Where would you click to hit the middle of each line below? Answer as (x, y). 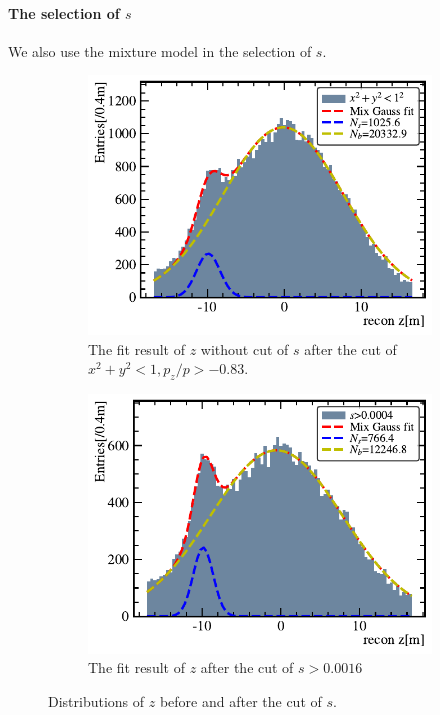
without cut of (244, 348)
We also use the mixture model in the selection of (160, 50)
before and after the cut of (240, 700)
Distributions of (96, 700)
